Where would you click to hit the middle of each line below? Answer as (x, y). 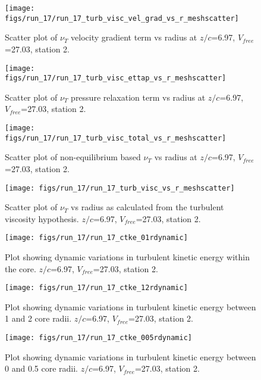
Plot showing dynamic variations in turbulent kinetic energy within (127, 257)
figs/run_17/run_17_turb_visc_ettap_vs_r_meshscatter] (116, 78)
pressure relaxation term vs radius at (138, 97)
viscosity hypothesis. (42, 218)
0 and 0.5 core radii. (41, 368)
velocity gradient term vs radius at (134, 37)
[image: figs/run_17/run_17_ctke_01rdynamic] (96, 238)
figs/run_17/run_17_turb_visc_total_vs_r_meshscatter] (116, 138)
